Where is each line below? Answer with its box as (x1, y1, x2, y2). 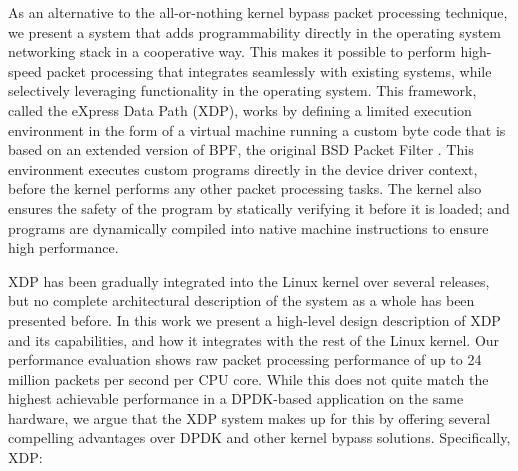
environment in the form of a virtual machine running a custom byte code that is (8, 119, 506, 140)
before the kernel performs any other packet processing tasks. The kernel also (8, 178, 482, 199)
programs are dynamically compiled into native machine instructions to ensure (8, 217, 489, 238)
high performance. (8, 237, 119, 258)
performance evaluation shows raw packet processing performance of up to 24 (8, 349, 482, 370)
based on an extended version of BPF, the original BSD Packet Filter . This (8, 139, 474, 160)
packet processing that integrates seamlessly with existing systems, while (46, 60, 492, 81)
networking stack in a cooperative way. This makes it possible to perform (8, 41, 456, 62)
